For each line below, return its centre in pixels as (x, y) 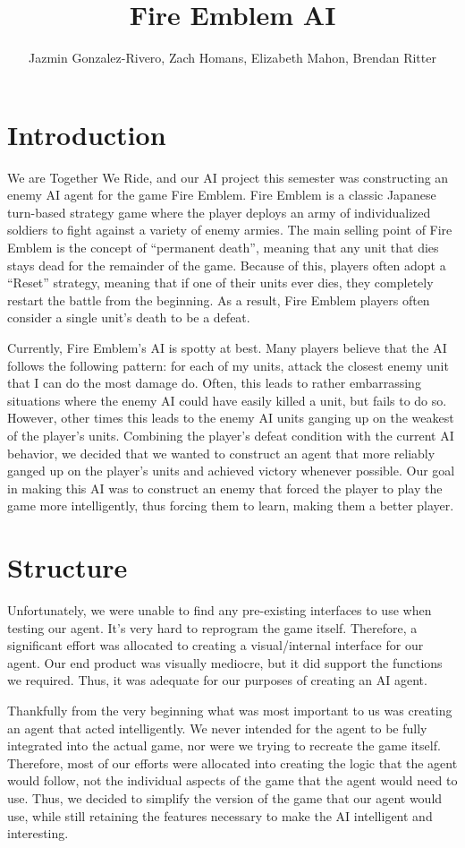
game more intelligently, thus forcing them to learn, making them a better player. (231, 505)
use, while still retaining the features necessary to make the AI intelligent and (220, 815)
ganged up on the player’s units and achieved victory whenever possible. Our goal (231, 471)
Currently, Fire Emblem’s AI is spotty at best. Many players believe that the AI (227, 347)
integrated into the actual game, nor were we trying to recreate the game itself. (224, 745)
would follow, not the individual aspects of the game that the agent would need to (232, 780)
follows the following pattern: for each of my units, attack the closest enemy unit (228, 365)
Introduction (87, 134)
